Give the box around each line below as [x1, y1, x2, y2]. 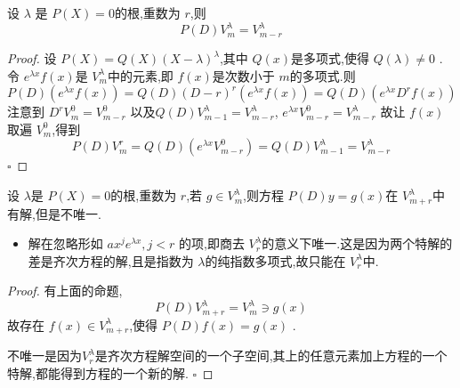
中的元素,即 [107, 66, 174, 85]
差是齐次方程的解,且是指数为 [28, 251, 194, 270]
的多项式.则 [289, 66, 356, 85]
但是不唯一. [35, 204, 101, 222]
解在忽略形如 [28, 234, 103, 253]
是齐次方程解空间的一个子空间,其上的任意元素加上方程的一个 [94, 346, 448, 365]
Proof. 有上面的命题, [7, 281, 123, 300]
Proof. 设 [7, 49, 57, 68]
